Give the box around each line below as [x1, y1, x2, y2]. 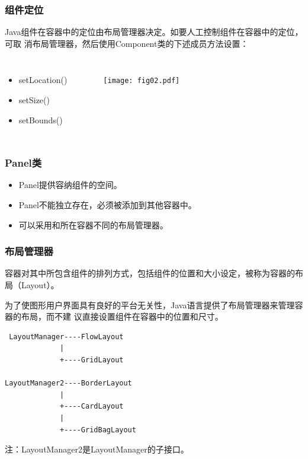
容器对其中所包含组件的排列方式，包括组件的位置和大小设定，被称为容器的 [5, 267, 295, 279]
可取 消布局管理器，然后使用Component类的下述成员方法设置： [5, 37, 249, 49]
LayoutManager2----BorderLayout [5, 379, 132, 388]
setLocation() [18, 74, 68, 86]
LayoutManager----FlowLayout [9, 332, 124, 341]
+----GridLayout [60, 355, 124, 364]
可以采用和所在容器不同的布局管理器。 [18, 218, 168, 231]
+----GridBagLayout [60, 425, 136, 434]
